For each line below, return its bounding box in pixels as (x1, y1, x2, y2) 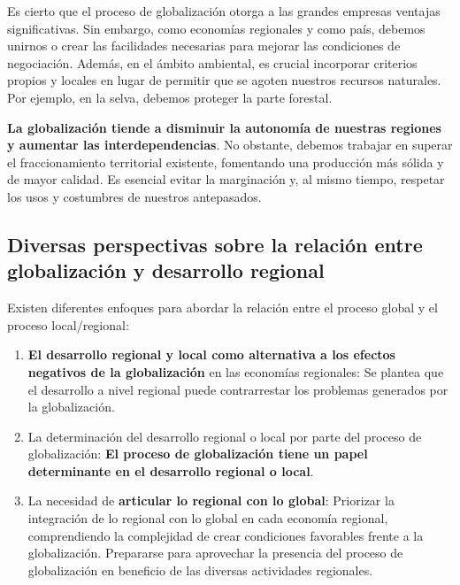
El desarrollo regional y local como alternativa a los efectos (27, 345, 395, 364)
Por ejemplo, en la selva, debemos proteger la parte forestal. (7, 88, 333, 106)
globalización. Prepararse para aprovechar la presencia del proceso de (27, 543, 403, 562)
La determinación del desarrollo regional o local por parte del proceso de (27, 427, 422, 445)
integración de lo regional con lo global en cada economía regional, (27, 509, 388, 527)
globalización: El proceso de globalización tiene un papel (27, 444, 368, 463)
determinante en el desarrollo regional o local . (27, 461, 314, 480)
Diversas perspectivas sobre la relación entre (7, 230, 423, 258)
